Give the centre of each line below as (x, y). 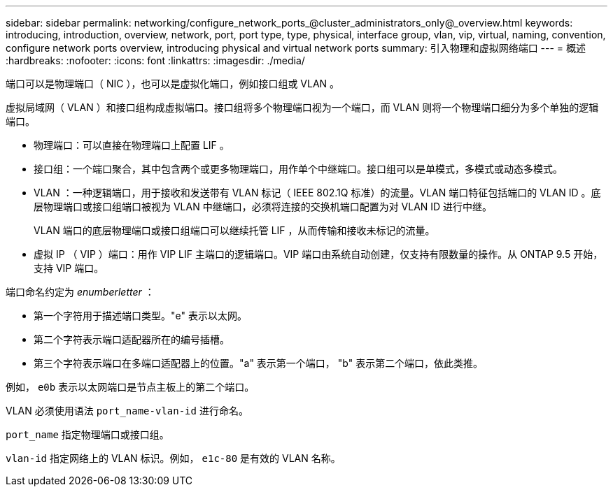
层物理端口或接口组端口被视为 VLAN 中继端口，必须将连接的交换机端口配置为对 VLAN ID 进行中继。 (263, 207)
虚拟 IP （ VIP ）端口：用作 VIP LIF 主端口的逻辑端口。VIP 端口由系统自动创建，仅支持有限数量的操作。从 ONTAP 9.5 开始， (318, 254)
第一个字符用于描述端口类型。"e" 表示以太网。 (140, 316)
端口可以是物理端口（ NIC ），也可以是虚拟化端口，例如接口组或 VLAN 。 (173, 84)
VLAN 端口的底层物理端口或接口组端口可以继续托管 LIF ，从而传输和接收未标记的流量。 (234, 230)
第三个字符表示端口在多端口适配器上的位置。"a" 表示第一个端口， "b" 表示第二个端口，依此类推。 (259, 363)
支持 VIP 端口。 (69, 268)
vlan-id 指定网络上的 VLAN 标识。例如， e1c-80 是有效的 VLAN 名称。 (173, 458)
